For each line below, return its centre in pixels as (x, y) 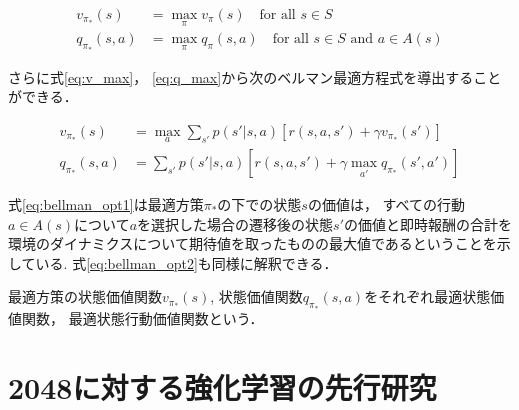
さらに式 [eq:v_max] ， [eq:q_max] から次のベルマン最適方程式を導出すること (255, 76)
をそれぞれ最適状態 (427, 296)
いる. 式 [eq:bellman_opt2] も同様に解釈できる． (186, 262)
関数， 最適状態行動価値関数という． (142, 317)
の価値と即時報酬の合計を (427, 223)
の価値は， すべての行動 (386, 203)
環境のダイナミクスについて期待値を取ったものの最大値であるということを (252, 243)
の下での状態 (259, 203)
